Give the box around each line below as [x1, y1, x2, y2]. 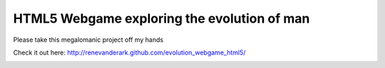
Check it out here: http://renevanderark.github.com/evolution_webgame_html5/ [13, 48, 246, 57]
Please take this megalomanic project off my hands [13, 35, 164, 44]
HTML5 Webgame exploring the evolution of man [13, 11, 310, 26]
